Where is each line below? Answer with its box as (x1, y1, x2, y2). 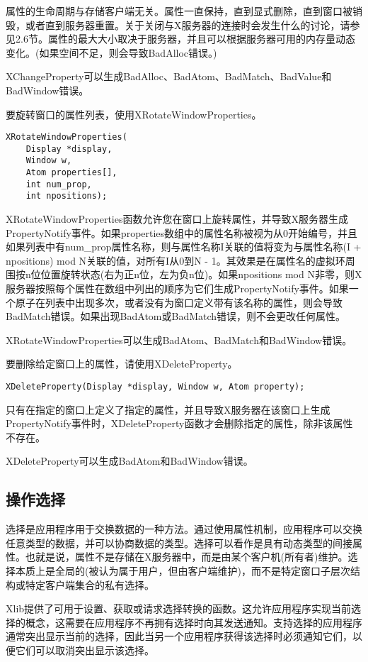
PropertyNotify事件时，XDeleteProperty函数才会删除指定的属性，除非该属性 (6, 416, 353, 431)
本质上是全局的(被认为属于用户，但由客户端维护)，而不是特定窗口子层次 (15, 563, 350, 578)
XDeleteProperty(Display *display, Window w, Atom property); (6, 382, 305, 392)
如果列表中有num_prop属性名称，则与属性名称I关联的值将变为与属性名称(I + (6, 239, 362, 254)
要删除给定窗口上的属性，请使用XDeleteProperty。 (6, 356, 238, 371)
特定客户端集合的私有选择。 (25, 577, 154, 592)
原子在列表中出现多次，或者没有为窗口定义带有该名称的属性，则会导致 (15, 294, 343, 309)
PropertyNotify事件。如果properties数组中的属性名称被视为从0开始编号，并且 (6, 225, 358, 240)
